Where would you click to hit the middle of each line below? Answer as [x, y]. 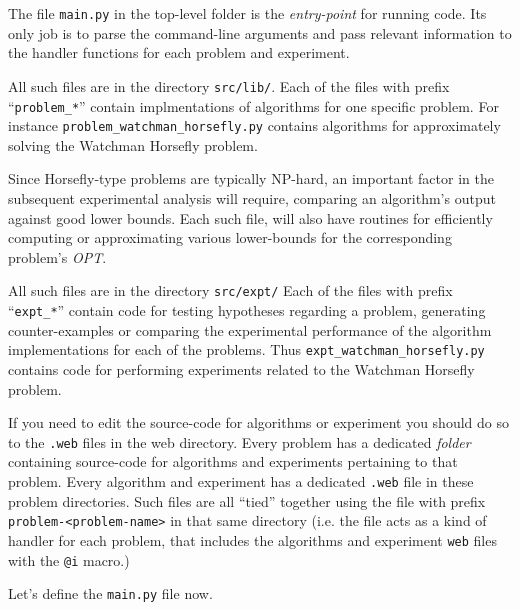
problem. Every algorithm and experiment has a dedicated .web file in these [241, 480]
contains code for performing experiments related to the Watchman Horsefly [241, 368]
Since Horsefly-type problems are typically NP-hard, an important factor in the [251, 178]
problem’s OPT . [57, 256]
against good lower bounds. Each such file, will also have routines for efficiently [250, 217]
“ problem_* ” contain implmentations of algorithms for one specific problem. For [253, 105]
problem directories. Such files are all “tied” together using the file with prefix [247, 500]
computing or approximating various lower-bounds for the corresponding [230, 237]
